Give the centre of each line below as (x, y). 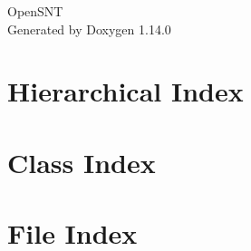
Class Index (82, 162)
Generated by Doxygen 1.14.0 (89, 29)
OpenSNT (35, 11)
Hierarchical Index (125, 91)
